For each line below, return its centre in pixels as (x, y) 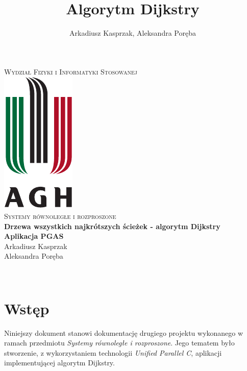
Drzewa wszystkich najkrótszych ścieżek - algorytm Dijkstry (112, 226)
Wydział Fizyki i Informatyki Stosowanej (71, 71)
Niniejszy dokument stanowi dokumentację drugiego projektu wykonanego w (124, 332)
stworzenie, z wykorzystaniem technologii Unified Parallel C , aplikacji (113, 352)
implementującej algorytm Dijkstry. (59, 363)
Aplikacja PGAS (34, 236)
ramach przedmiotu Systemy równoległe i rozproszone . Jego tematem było (119, 343)
